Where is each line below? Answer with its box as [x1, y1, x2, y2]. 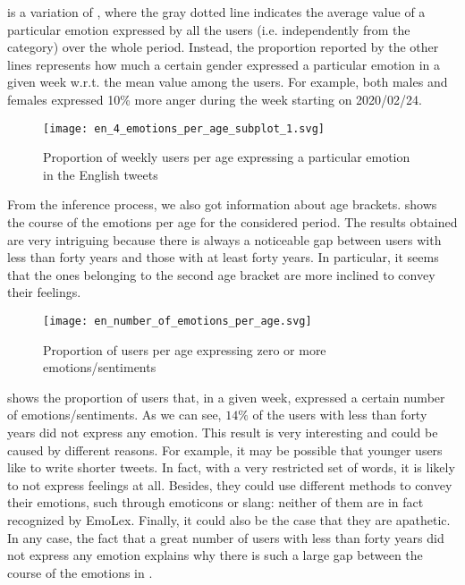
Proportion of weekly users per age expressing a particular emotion [43, 148, 410, 166]
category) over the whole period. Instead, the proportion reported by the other [7, 38, 439, 56]
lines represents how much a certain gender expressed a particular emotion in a [7, 55, 441, 73]
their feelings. [7, 283, 81, 301]
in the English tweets [43, 165, 158, 183]
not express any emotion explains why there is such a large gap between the [7, 546, 423, 564]
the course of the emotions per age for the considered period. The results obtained [7, 213, 458, 231]
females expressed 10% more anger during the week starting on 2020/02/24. [7, 89, 423, 108]
